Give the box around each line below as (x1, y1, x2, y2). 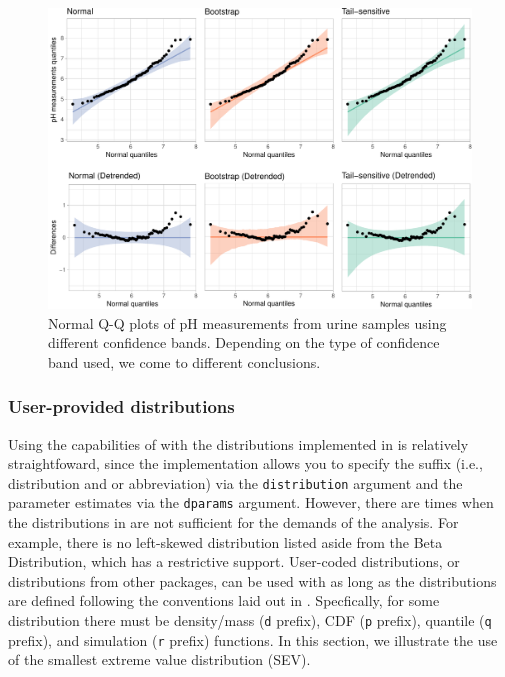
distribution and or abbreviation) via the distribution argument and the (8, 472, 463, 493)
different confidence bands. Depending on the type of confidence (48, 332, 440, 353)
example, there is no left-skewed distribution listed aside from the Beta (8, 531, 443, 552)
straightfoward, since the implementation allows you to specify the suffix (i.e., (8, 453, 483, 474)
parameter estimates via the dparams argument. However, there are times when (8, 492, 494, 513)
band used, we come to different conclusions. (48, 351, 321, 372)
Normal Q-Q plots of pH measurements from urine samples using (48, 312, 447, 333)
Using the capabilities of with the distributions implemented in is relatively (8, 433, 469, 454)
